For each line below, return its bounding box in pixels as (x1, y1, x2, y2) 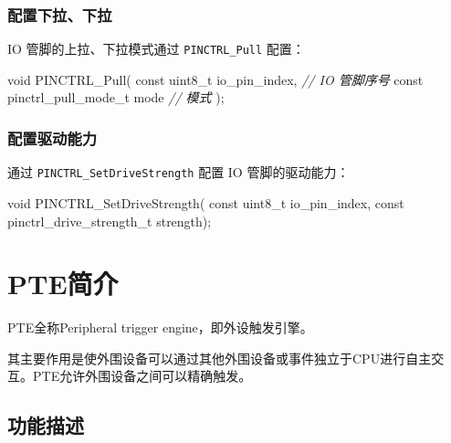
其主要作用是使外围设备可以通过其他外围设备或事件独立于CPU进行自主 (7, 348, 432, 367)
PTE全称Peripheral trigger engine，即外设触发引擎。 (7, 318, 313, 337)
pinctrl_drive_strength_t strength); (7, 211, 212, 230)
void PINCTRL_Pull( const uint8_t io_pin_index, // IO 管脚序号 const (7, 69, 424, 89)
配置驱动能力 (7, 126, 98, 149)
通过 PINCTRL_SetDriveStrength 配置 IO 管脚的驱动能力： (7, 163, 350, 182)
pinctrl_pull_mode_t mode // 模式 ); (7, 88, 225, 107)
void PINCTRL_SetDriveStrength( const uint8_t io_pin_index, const (7, 193, 404, 212)
